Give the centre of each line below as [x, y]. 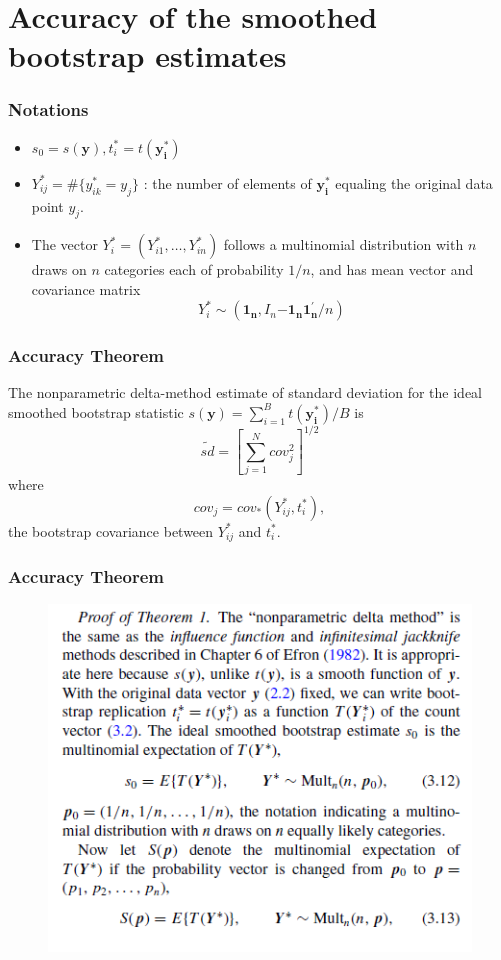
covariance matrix [86, 288]
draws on [59, 269]
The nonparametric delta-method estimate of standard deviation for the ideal [245, 392]
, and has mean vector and [392, 269]
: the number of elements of [227, 182]
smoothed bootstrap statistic [96, 411]
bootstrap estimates [147, 55]
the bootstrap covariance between [111, 530]
